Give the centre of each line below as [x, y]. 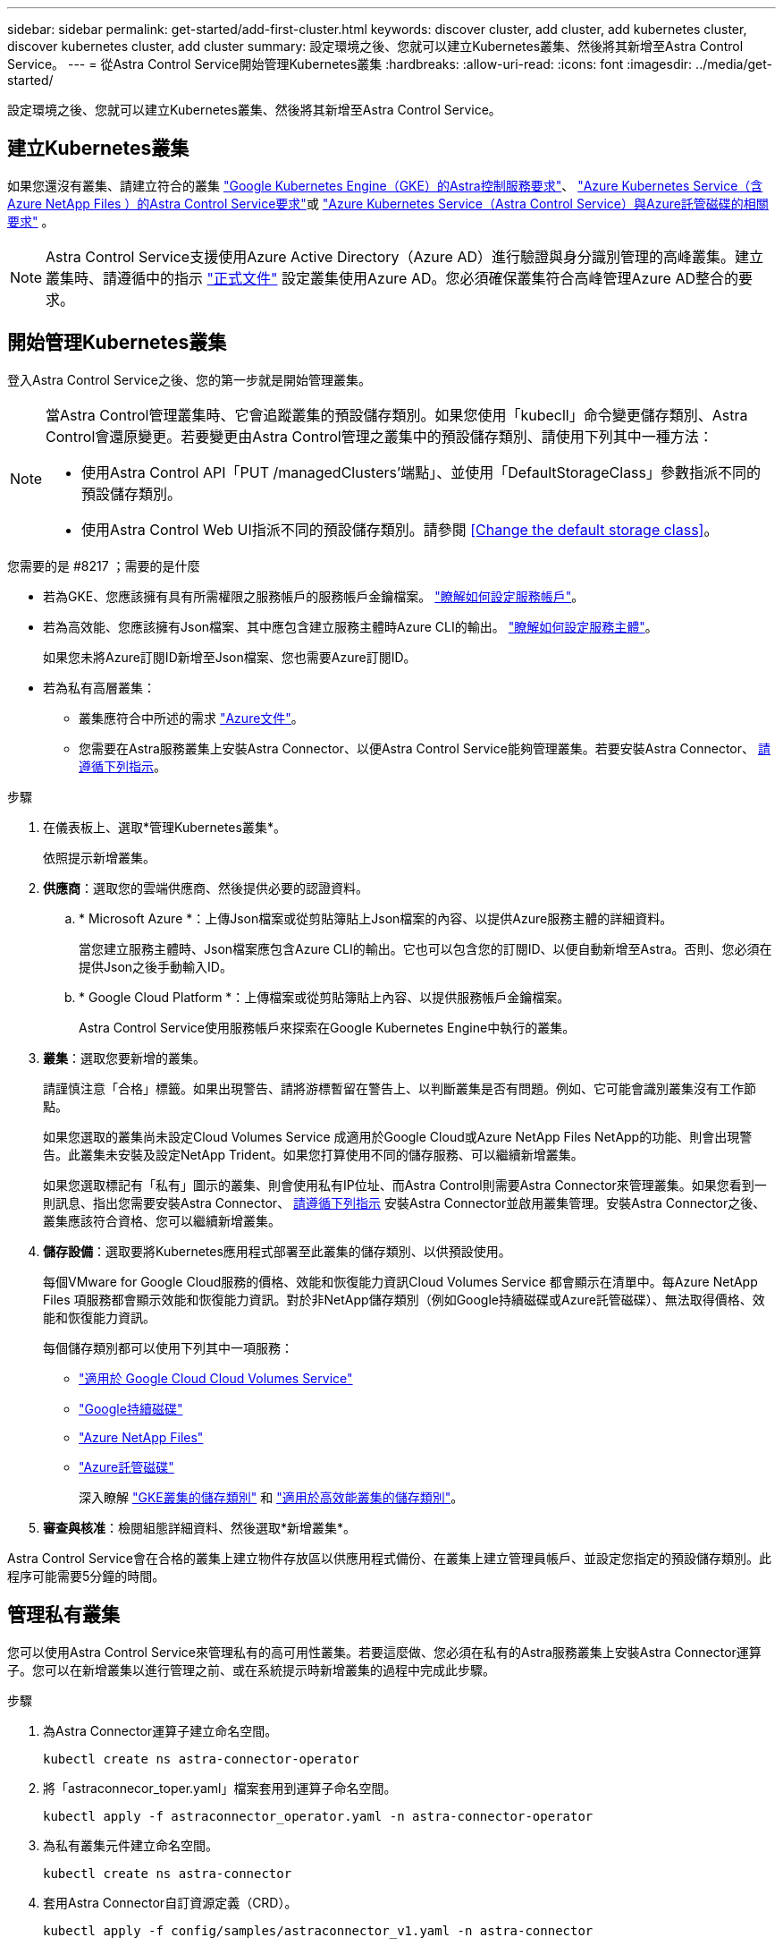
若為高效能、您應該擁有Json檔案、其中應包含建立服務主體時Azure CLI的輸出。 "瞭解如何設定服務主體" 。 [350, 626]
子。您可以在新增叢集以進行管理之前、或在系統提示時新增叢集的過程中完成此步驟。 [251, 1670]
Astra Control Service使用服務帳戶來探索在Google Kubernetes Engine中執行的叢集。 [327, 1027]
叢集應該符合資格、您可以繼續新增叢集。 [162, 1220]
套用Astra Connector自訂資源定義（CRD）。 [170, 1902]
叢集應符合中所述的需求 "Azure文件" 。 [191, 718]
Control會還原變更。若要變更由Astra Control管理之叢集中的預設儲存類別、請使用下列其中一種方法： [379, 436]
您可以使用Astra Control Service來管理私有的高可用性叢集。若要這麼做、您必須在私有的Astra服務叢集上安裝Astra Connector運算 [384, 1652]
